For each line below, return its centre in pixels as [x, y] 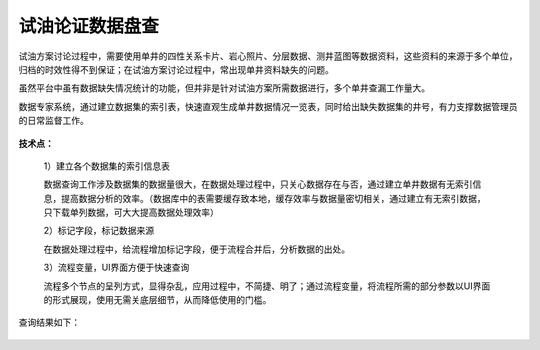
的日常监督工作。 [53, 121]
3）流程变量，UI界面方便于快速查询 [116, 267]
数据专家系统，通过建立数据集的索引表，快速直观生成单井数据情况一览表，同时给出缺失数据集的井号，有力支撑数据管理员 [268, 106]
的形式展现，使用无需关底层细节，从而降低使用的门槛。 [157, 300]
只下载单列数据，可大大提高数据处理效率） [131, 212]
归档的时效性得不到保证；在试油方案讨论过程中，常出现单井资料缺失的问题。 [176, 69]
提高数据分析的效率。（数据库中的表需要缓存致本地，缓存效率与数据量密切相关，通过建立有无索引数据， [273, 198]
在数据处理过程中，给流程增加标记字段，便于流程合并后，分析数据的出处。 [196, 249]
